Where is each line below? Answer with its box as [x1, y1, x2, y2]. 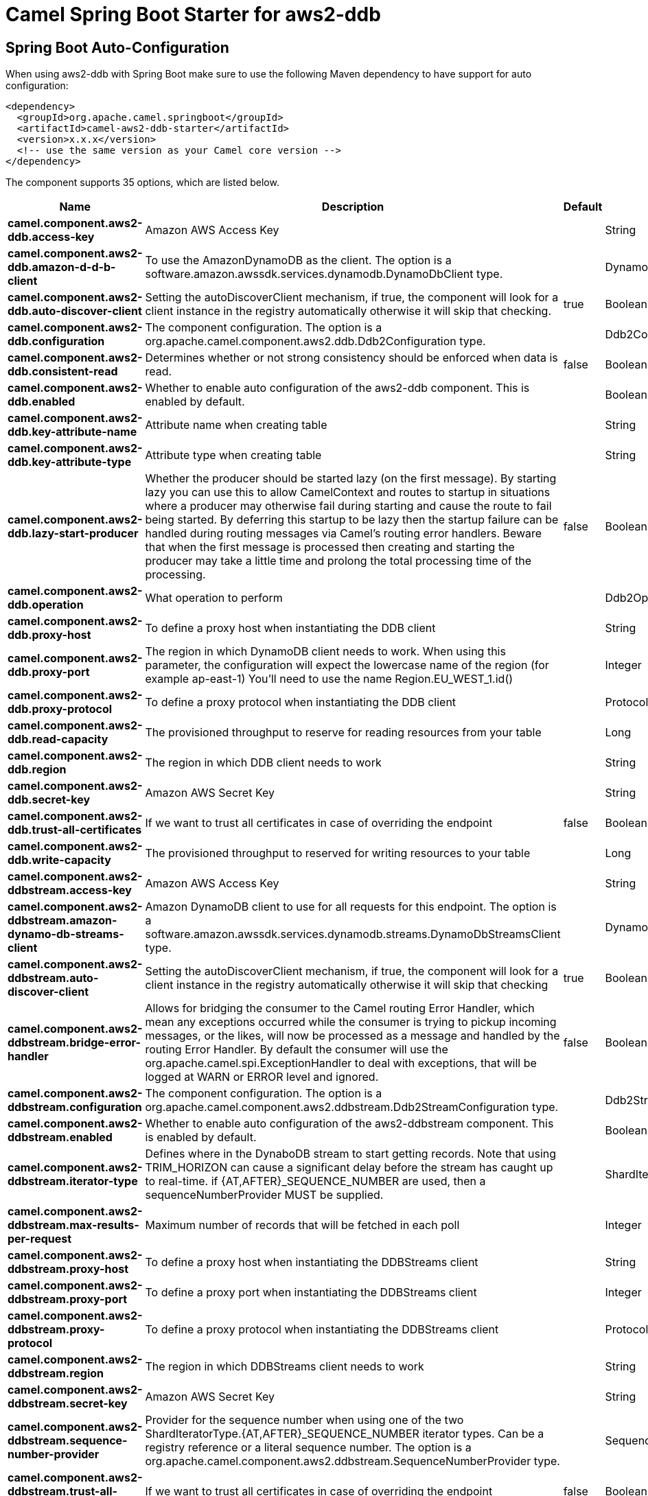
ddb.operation [8, 598, 84, 612]
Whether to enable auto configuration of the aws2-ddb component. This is [145, 381, 530, 395]
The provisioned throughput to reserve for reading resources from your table [145, 725, 542, 740]
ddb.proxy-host [8, 628, 91, 642]
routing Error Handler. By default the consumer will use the [145, 1042, 448, 1057]
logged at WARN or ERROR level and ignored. [145, 1070, 379, 1084]
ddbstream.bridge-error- [8, 1036, 141, 1050]
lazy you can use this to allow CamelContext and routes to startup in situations [145, 485, 551, 500]
